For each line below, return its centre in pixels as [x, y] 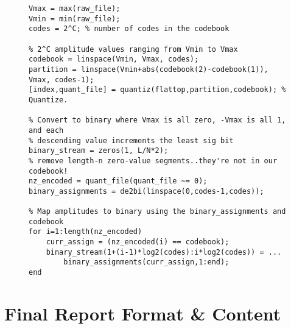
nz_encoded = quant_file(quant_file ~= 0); [118, 181]
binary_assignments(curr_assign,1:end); [146, 262]
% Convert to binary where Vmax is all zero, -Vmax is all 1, [157, 120]
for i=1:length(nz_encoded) [86, 232]
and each [46, 130]
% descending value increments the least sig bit [131, 140]
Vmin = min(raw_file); [75, 19]
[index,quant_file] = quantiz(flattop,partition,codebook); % [157, 90]
